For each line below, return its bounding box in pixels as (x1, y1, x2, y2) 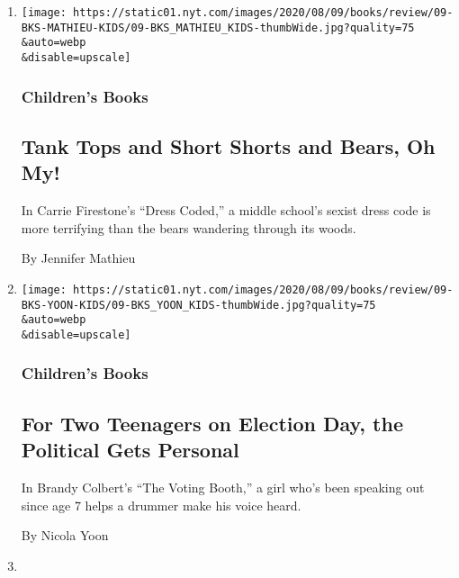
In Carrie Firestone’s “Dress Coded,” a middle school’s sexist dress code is (21, 201, 431, 220)
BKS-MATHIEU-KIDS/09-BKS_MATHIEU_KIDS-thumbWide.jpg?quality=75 (21, 21, 415, 34)
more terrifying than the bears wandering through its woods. (21, 218, 356, 237)
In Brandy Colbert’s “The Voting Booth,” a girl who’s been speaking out (21, 477, 425, 496)
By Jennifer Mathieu (21, 248, 136, 267)
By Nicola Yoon (21, 526, 109, 545)
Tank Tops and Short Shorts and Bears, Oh (21, 131, 436, 159)
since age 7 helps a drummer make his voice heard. (21, 495, 301, 514)
